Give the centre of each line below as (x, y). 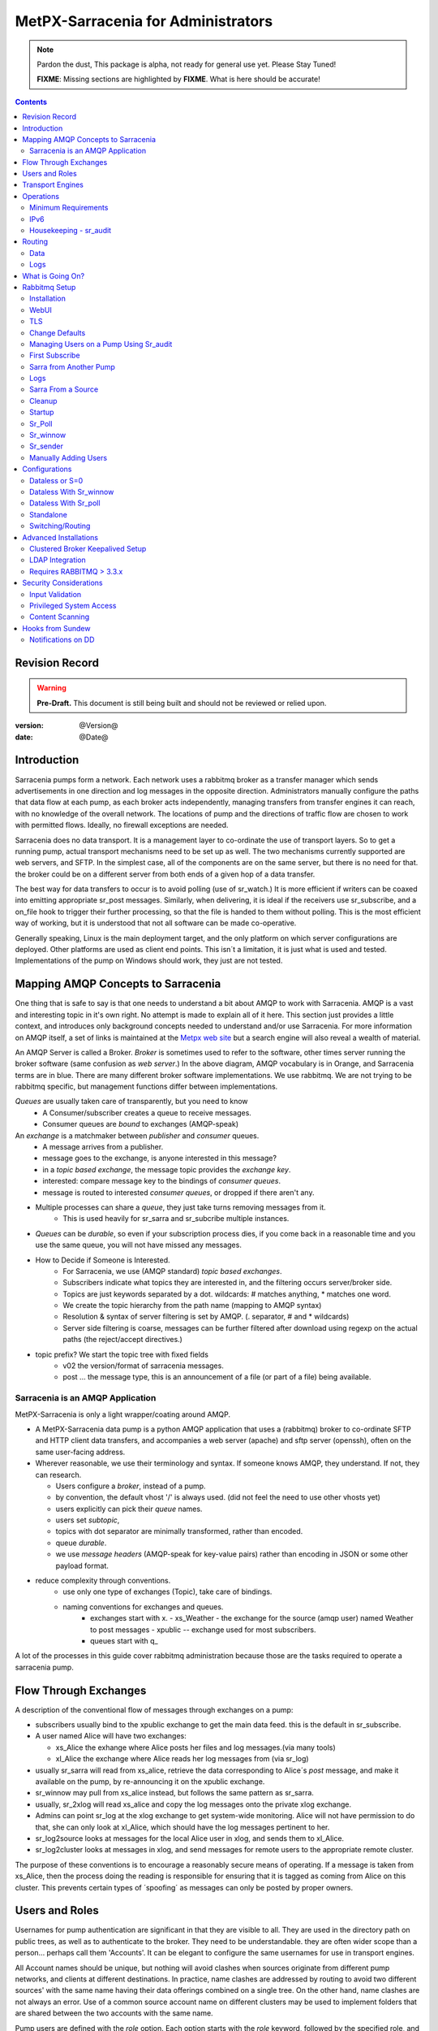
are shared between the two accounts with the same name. (114, 2013)
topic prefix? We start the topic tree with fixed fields (122, 1354)
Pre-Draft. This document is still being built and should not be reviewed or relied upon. (182, 703)
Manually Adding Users (69, 457)
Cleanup (43, 401)
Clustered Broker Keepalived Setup (88, 548)
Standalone (49, 514)
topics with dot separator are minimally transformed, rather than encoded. (179, 1531)
